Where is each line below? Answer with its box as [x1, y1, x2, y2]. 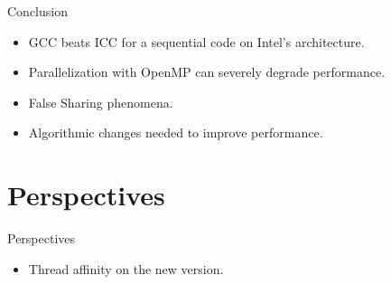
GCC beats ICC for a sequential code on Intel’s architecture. [28, 32, 365, 51]
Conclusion [7, 2, 68, 20]
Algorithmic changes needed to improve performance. [28, 123, 323, 142]
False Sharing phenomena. [28, 92, 173, 111]
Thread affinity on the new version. [28, 259, 224, 278]
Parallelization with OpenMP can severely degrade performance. [28, 62, 386, 81]
